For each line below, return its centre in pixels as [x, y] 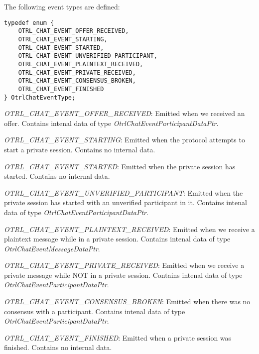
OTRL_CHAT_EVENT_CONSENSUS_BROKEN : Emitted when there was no [127, 301]
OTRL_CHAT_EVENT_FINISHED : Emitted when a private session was [118, 337]
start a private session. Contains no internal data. [80, 149]
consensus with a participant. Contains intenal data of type [95, 311]
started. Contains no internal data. [57, 176]
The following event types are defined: [62, 6]
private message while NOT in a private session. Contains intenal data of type [123, 275]
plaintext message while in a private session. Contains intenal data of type [117, 239]
